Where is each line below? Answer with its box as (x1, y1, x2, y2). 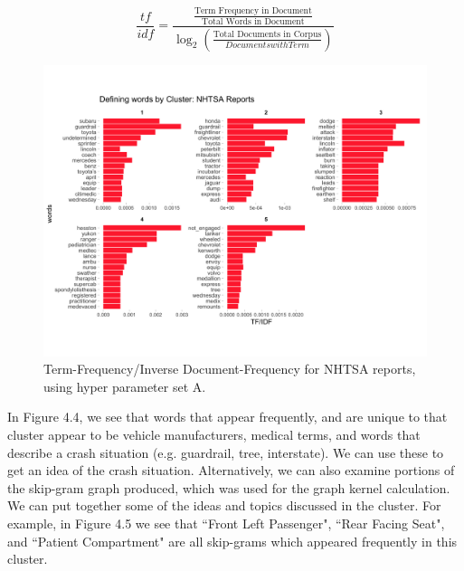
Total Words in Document (202, 16, 305, 26)
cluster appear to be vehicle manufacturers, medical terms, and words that (7, 425, 421, 444)
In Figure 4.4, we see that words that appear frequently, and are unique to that (7, 407, 448, 426)
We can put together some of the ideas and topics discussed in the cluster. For (7, 496, 441, 515)
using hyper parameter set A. (43, 376, 206, 395)
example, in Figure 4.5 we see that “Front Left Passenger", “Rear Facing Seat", (7, 513, 445, 532)
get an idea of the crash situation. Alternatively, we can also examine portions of (7, 461, 455, 480)
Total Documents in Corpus (213, 30, 322, 40)
